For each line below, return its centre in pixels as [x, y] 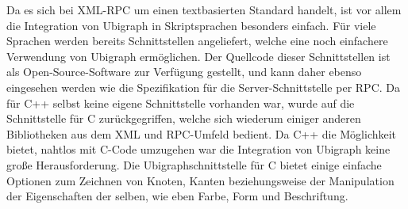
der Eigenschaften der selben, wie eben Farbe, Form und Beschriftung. [177, 196]
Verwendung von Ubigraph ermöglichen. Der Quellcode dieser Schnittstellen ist [198, 56]
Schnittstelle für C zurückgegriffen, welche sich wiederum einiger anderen [184, 118]
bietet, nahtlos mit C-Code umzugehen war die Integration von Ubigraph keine [198, 149]
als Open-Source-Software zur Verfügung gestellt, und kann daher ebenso [184, 72]
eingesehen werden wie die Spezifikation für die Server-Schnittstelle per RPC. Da [203, 87]
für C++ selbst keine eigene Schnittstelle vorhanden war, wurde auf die [181, 103]
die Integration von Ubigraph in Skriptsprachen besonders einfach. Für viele [191, 25]
